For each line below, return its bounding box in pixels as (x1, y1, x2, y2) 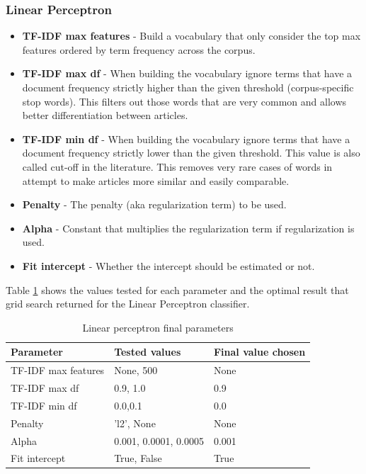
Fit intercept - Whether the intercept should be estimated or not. (22, 258, 315, 273)
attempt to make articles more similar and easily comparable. (22, 173, 290, 188)
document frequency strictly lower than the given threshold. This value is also (22, 145, 360, 160)
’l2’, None (114, 415, 156, 430)
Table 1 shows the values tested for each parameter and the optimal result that (6, 282, 349, 297)
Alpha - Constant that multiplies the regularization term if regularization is (22, 220, 355, 235)
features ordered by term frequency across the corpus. (22, 42, 256, 57)
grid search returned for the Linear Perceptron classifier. (6, 296, 250, 311)
